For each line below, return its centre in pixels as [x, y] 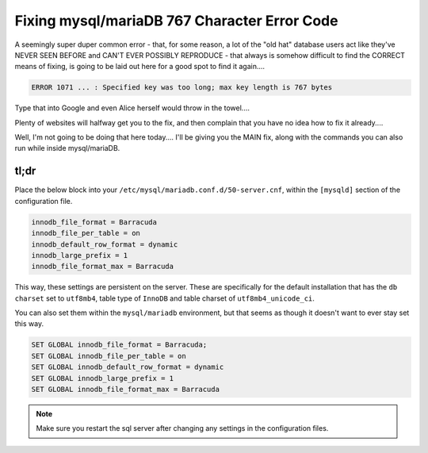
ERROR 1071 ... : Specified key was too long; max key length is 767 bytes [182, 88]
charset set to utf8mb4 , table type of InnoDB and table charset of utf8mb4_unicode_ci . [164, 298]
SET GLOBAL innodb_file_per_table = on [109, 356]
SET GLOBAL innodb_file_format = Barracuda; [119, 345]
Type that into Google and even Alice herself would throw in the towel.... [132, 108]
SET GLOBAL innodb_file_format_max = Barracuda [125, 390]
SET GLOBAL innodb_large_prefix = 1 [103, 378]
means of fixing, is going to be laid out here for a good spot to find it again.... [140, 67]
